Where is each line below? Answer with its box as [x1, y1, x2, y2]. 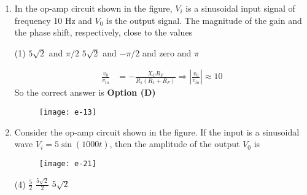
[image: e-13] [39, 108, 96, 117]
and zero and [142, 46, 192, 59]
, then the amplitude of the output [109, 137, 240, 150]
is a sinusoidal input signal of [185, 2, 295, 14]
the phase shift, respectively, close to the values [14, 26, 193, 39]
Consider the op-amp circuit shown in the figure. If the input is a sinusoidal [14, 125, 300, 138]
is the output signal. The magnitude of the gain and [106, 13, 302, 26]
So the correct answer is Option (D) [14, 86, 156, 99]
